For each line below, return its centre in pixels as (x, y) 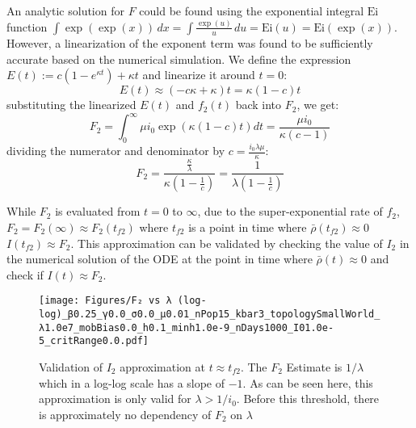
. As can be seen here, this (308, 382)
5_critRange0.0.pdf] (94, 341)
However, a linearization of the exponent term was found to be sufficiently (190, 42)
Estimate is (314, 366)
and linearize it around (199, 75)
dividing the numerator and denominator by (116, 151)
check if (25, 274)
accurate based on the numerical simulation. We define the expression (179, 59)
